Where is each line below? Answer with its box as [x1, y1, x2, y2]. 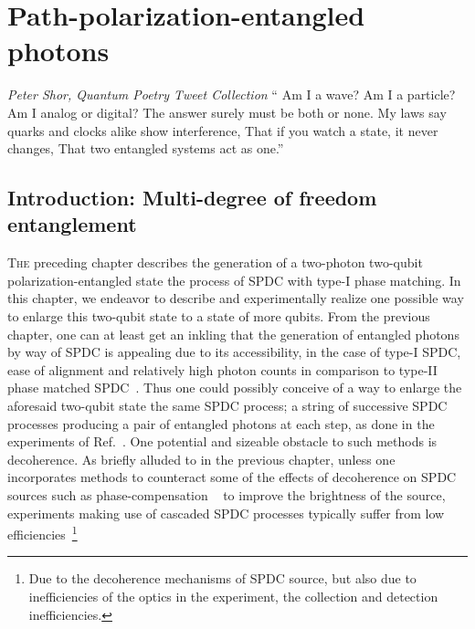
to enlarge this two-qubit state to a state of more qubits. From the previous [7, 307, 430, 326]
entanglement [7, 210, 137, 238]
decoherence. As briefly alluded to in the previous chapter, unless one [7, 449, 396, 468]
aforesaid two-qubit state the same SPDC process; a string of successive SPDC [7, 396, 448, 415]
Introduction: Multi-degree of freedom [7, 183, 377, 212]
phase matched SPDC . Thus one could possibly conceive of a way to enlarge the [7, 378, 462, 397]
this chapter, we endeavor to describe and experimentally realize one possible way [7, 288, 464, 308]
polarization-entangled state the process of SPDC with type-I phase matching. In [7, 270, 461, 289]
